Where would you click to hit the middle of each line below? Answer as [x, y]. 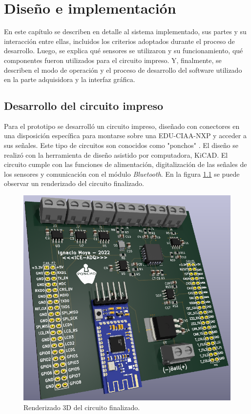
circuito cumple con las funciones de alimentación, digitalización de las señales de [125, 164]
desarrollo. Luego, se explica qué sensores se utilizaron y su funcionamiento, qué [124, 51]
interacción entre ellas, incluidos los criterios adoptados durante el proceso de [119, 41]
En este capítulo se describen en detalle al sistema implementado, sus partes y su [125, 31]
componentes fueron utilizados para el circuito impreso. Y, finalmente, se [113, 60]
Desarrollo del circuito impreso [84, 106]
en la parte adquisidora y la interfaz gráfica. [70, 79]
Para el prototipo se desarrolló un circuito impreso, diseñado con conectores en [122, 126]
